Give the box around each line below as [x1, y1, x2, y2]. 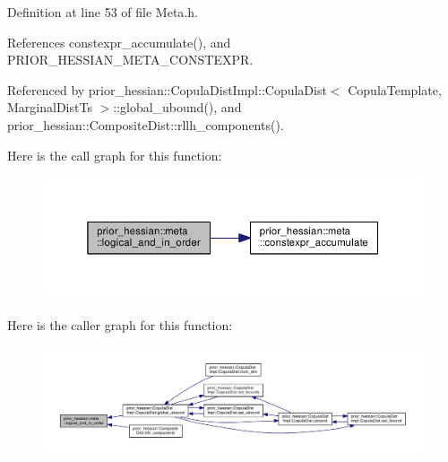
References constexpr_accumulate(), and [7, 32, 231, 51]
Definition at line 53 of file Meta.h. [7, 3, 198, 21]
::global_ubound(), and [113, 98, 242, 117]
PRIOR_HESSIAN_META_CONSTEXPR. [7, 50, 254, 69]
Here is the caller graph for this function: [7, 315, 233, 334]
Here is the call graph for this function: [7, 145, 222, 164]
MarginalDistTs [7, 98, 92, 117]
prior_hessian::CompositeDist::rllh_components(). [7, 115, 284, 134]
